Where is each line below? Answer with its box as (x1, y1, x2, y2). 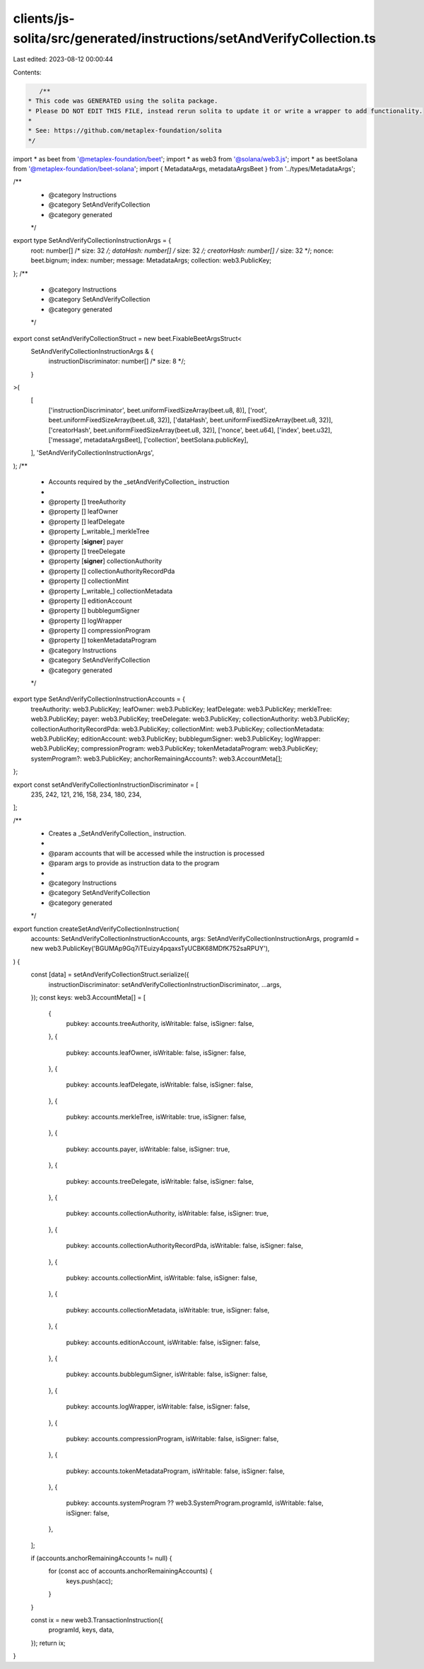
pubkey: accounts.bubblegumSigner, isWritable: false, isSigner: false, (66, 1370, 268, 1379)
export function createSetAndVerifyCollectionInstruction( (13, 924, 179, 933)
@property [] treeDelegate (48, 547, 126, 555)
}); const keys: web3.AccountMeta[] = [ (30, 993, 146, 1001)
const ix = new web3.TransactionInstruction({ (30, 1615, 163, 1624)
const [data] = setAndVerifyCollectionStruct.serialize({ (30, 970, 189, 979)
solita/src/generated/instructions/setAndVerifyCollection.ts (13, 30, 376, 46)
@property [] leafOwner (48, 507, 119, 516)
